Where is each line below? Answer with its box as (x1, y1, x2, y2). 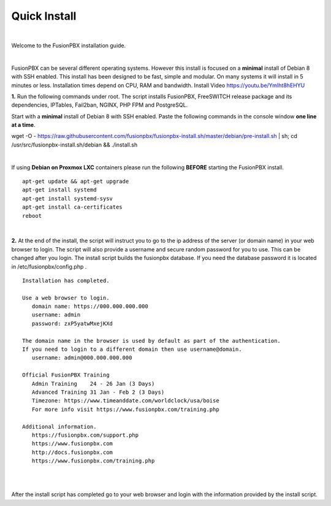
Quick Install (11, 9, 77, 23)
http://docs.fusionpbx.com (31, 448, 113, 456)
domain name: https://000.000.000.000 (31, 303, 148, 310)
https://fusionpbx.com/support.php (31, 431, 139, 439)
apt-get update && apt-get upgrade (22, 178, 129, 185)
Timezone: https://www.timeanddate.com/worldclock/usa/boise (31, 397, 220, 404)
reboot (22, 212, 42, 219)
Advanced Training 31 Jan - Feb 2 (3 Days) (31, 389, 165, 396)
